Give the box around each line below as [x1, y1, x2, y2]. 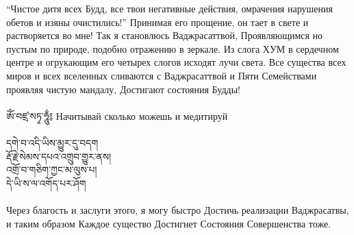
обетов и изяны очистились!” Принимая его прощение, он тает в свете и [6, 14, 309, 29]
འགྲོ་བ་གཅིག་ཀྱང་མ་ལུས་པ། [6, 162, 97, 177]
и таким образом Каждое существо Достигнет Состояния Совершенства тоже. [6, 216, 331, 230]
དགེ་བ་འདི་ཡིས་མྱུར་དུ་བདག [6, 135, 99, 149]
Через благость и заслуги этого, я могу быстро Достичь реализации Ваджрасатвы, [6, 202, 349, 217]
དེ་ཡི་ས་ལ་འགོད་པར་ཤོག [6, 175, 86, 190]
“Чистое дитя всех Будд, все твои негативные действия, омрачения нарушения [6, 1, 333, 15]
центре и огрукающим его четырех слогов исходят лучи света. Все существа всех [6, 55, 346, 69]
